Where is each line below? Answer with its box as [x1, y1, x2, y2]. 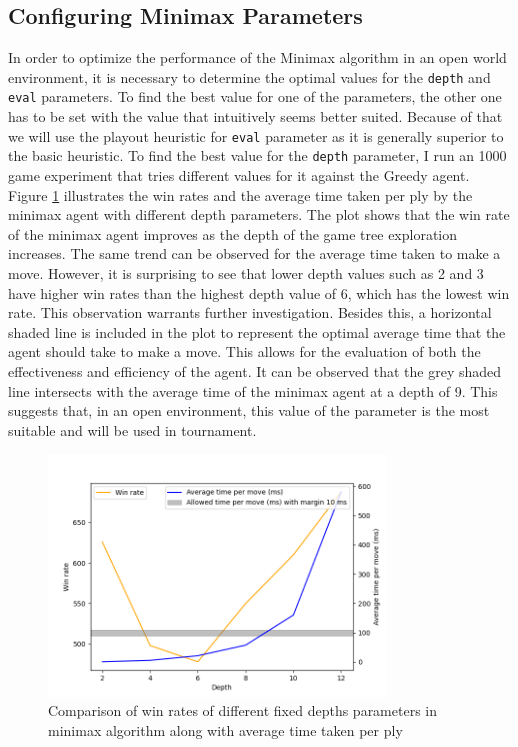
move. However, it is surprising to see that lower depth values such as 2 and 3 [8, 262, 484, 283]
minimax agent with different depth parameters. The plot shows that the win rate [8, 204, 510, 225]
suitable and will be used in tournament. [8, 419, 257, 440]
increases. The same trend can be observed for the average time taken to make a [8, 243, 501, 264]
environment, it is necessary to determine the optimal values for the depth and [8, 66, 491, 87]
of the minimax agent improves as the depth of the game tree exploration [8, 223, 458, 244]
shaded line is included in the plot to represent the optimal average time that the [8, 321, 506, 342]
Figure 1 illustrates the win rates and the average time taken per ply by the [8, 184, 473, 205]
